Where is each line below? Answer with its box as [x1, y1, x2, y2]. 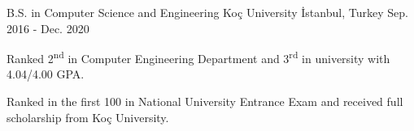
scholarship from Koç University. [7, 108, 169, 125]
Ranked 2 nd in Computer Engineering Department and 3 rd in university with [7, 48, 390, 66]
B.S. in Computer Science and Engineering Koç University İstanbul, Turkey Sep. [7, 4, 408, 20]
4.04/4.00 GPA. [7, 65, 85, 82]
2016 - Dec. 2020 [7, 19, 89, 36]
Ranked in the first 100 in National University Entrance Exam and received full [7, 93, 403, 110]
